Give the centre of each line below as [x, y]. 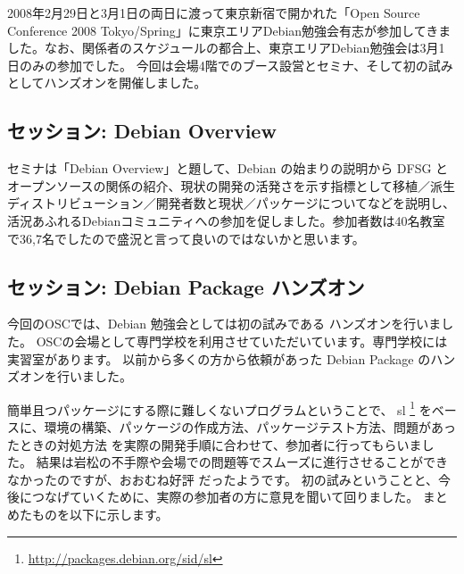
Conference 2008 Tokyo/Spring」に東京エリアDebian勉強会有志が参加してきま [229, 30]
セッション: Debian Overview [142, 131]
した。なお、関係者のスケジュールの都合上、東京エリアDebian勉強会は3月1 [226, 48]
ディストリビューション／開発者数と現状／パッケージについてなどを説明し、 [232, 203]
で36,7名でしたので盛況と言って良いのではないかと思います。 [186, 238]
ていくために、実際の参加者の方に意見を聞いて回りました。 [244, 497]
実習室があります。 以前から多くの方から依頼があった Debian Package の [219, 358]
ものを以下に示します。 [100, 514]
